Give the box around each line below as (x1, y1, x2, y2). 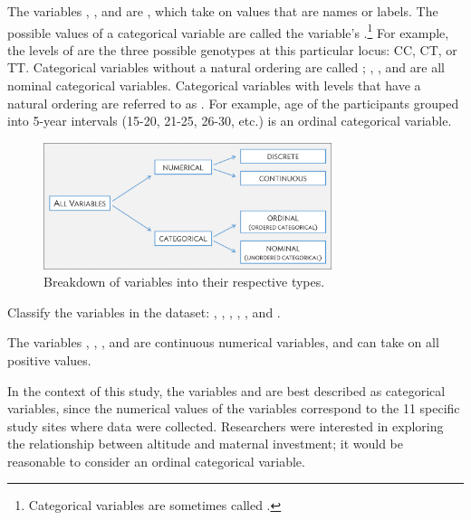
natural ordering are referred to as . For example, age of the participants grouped (7, 93, 459, 112)
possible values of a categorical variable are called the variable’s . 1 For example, (7, 20, 449, 42)
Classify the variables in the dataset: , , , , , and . (7, 302, 281, 321)
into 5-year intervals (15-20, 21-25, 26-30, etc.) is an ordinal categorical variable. (7, 111, 452, 130)
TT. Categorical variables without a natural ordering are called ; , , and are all (7, 58, 445, 77)
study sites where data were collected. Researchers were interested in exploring (7, 416, 444, 435)
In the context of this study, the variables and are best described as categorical (7, 381, 446, 400)
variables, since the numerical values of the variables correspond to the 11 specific (7, 399, 460, 418)
